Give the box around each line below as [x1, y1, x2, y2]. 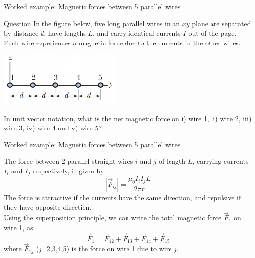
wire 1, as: [4, 222, 35, 232]
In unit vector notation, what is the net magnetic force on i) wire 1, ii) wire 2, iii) [4, 113, 252, 123]
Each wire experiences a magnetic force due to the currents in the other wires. [4, 37, 241, 47]
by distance [4, 28, 39, 38]
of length [159, 156, 186, 166]
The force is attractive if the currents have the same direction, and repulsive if [4, 192, 241, 202]
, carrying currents [192, 156, 249, 166]
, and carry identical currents [92, 28, 181, 38]
